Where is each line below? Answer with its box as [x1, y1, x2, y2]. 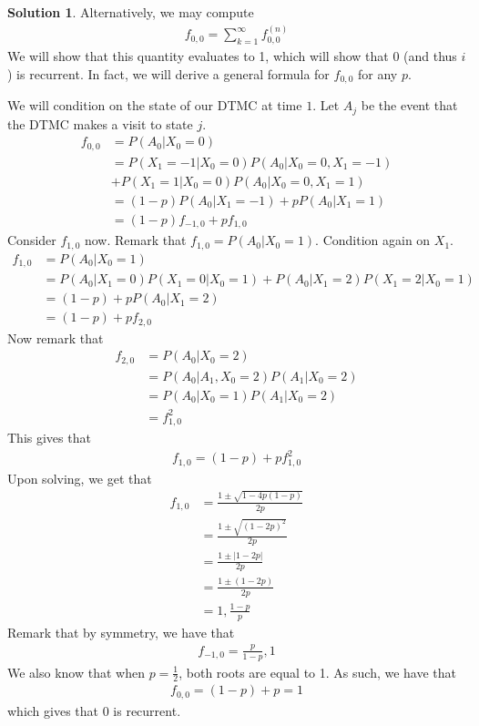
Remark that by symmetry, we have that [7, 622, 235, 641]
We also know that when [7, 662, 145, 681]
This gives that [7, 428, 91, 446]
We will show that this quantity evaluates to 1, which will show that [7, 46, 389, 66]
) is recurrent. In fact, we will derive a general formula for [7, 64, 330, 83]
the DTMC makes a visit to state [7, 114, 193, 133]
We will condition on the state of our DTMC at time [7, 96, 302, 115]
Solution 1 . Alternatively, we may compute [7, 3, 254, 21]
